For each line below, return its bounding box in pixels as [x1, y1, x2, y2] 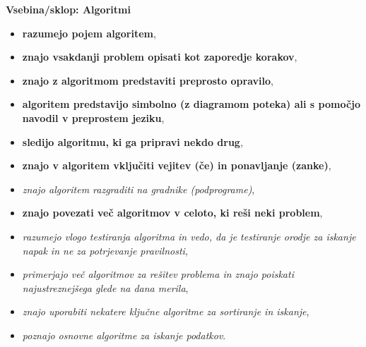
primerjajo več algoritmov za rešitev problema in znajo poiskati [22, 267, 294, 281]
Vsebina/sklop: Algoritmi [6, 2, 131, 16]
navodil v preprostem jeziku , [22, 110, 165, 125]
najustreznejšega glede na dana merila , [22, 280, 189, 295]
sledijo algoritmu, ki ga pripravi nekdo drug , [22, 134, 243, 149]
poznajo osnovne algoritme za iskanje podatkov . [22, 327, 226, 342]
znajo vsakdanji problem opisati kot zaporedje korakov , [22, 49, 297, 64]
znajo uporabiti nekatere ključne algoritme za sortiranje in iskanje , [22, 304, 309, 319]
